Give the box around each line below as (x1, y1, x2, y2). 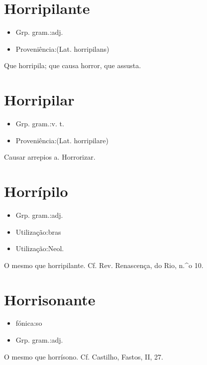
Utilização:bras (15, 226, 61, 237)
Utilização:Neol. (15, 243, 64, 254)
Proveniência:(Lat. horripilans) (15, 43, 109, 54)
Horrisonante (4, 289, 96, 309)
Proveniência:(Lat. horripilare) (15, 135, 108, 145)
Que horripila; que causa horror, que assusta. (4, 60, 141, 71)
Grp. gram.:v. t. (15, 118, 64, 129)
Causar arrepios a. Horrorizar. (4, 152, 96, 162)
